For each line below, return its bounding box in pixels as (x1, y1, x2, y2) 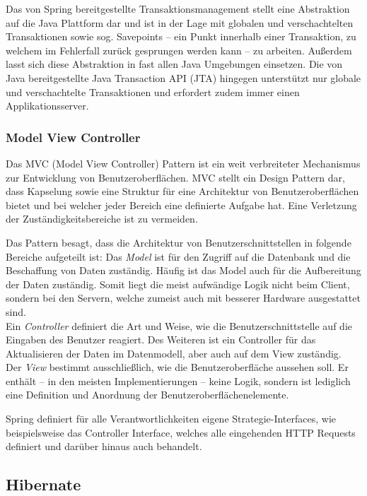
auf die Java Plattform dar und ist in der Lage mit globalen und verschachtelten (6, 15, 354, 30)
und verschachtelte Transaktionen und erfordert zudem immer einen (6, 84, 300, 99)
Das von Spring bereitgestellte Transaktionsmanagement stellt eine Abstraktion (6, 1, 350, 16)
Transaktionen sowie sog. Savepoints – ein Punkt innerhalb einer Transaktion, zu (6, 29, 356, 44)
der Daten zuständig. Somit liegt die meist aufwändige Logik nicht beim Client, (6, 276, 350, 291)
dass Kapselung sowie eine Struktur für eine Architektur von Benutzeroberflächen (6, 184, 359, 199)
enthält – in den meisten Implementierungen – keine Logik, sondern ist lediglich (6, 373, 351, 388)
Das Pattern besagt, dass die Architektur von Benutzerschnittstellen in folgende (6, 235, 351, 249)
